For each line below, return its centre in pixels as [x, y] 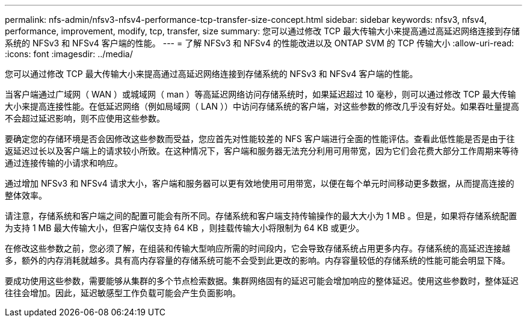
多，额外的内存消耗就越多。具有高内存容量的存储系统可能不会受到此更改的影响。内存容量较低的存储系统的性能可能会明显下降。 [257, 260]
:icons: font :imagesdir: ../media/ [69, 54]
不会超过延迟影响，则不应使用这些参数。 [85, 118]
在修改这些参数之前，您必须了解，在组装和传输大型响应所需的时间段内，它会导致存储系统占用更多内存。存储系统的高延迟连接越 [257, 248]
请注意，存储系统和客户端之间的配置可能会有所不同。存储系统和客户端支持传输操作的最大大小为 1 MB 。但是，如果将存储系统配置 [261, 216]
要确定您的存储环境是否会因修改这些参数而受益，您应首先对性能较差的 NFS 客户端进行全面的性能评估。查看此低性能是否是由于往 [260, 139]
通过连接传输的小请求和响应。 [64, 163]
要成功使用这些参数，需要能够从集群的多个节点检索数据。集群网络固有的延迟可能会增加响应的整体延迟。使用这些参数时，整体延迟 [262, 281]
